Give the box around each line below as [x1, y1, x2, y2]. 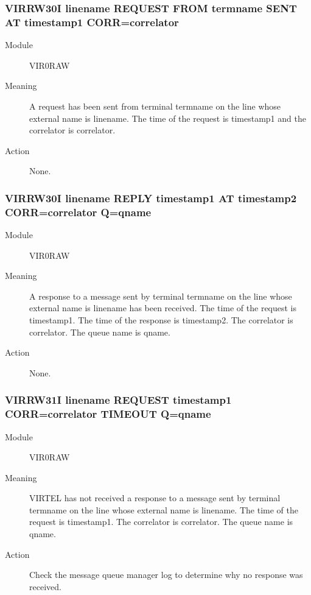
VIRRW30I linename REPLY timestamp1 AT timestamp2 [5, 190, 297, 205]
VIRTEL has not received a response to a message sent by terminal [29, 491, 281, 504]
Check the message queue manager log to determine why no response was [29, 568, 303, 581]
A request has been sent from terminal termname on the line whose [29, 99, 281, 112]
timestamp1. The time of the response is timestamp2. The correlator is [29, 314, 293, 326]
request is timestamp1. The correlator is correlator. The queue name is [29, 515, 293, 528]
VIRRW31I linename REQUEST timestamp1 [5, 392, 232, 407]
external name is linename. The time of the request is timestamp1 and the [29, 111, 306, 124]
